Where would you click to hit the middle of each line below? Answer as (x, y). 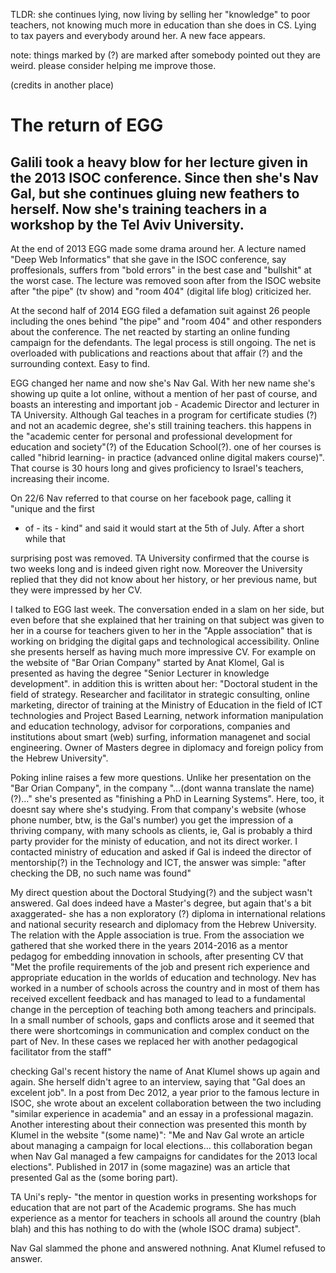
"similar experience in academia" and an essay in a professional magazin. (162, 1113)
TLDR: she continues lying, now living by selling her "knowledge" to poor (160, 14)
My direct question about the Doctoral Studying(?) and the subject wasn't (161, 892)
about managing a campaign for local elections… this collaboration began (161, 1145)
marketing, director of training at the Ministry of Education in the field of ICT (166, 705)
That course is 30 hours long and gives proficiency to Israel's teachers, (157, 468)
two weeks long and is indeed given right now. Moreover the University (156, 568)
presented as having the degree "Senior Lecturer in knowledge (140, 673)
